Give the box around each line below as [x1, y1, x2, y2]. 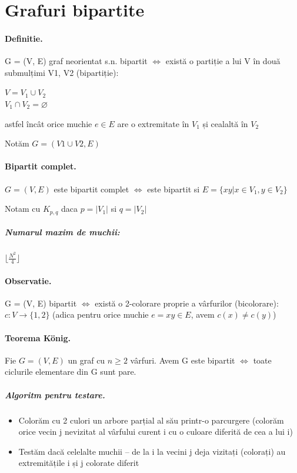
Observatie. [5, 274, 52, 287]
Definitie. [5, 32, 43, 44]
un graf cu [68, 354, 105, 366]
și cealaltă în [202, 117, 248, 129]
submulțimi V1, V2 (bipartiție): [5, 66, 119, 78]
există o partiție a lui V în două [165, 55, 281, 67]
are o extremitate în [117, 117, 189, 129]
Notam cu [5, 202, 41, 215]
